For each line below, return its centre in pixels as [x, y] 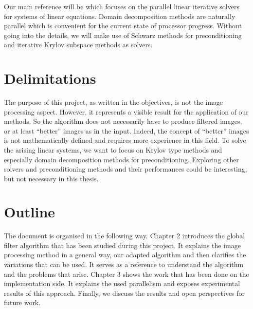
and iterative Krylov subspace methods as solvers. [78, 45]
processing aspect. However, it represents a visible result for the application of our [126, 111]
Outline [30, 212]
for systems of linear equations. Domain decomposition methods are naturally [120, 16]
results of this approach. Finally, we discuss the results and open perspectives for [125, 293]
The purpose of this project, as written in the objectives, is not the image [114, 102]
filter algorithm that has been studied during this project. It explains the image [123, 245]
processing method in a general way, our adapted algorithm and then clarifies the [125, 255]
